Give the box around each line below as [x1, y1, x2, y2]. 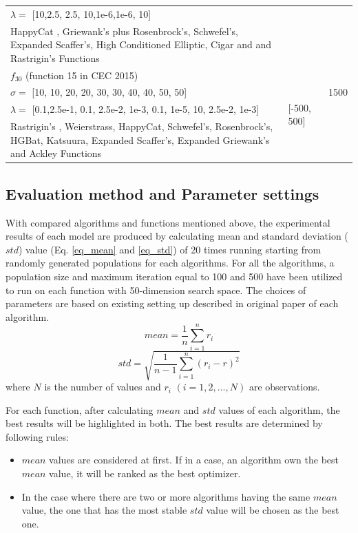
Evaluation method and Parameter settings [6, 182, 319, 204]
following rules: [6, 429, 69, 443]
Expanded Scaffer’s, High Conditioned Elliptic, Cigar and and [10, 37, 272, 52]
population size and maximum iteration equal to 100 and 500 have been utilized [6, 269, 343, 284]
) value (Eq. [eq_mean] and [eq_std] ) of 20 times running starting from [18, 242, 322, 256]
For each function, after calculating [6, 402, 154, 417]
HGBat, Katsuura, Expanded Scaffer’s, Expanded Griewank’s [10, 132, 270, 147]
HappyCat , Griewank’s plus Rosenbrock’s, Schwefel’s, [10, 23, 238, 38]
